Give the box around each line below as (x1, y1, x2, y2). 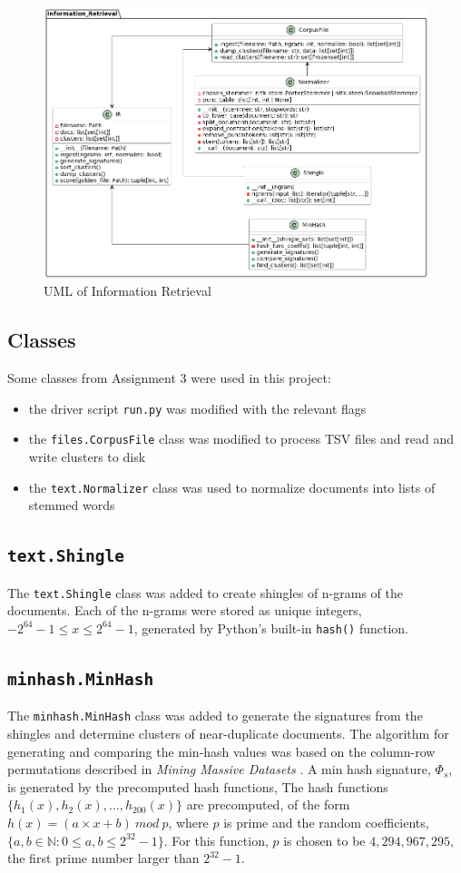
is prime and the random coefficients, (223, 812, 429, 831)
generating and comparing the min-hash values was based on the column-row (7, 741, 436, 760)
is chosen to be (283, 830, 366, 849)
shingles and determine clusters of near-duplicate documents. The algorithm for (7, 724, 449, 743)
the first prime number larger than (7, 848, 200, 868)
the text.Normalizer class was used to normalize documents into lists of (28, 477, 436, 496)
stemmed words (28, 495, 115, 515)
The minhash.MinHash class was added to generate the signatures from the (7, 706, 423, 725)
